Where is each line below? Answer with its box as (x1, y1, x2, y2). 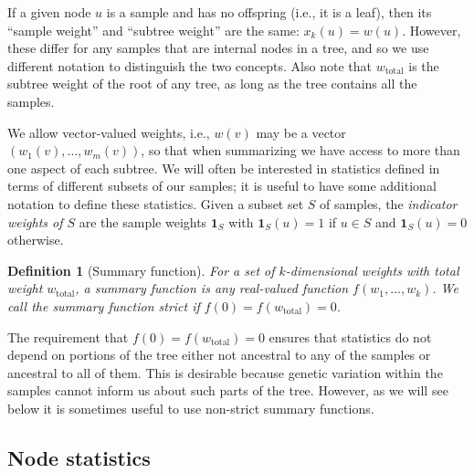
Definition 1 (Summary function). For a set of (7, 260, 275, 279)
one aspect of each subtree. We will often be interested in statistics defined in (7, 158, 440, 177)
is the (408, 56, 439, 75)
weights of (7, 212, 63, 231)
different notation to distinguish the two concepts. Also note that (7, 56, 372, 75)
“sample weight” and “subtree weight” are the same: (7, 20, 300, 39)
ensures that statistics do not (269, 327, 432, 346)
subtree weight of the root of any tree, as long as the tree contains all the (7, 74, 417, 93)
